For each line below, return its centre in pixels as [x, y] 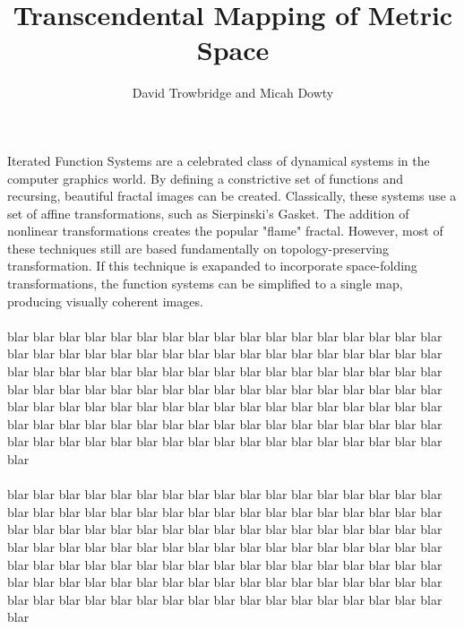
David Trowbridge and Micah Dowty [233, 93]
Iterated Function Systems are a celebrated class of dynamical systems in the [219, 160]
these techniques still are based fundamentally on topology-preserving [198, 248]
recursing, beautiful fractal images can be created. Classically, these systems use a [232, 196]
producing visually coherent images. [105, 301]
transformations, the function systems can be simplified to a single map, [205, 284]
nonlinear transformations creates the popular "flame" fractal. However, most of [225, 231]
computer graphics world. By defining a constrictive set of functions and [206, 178]
